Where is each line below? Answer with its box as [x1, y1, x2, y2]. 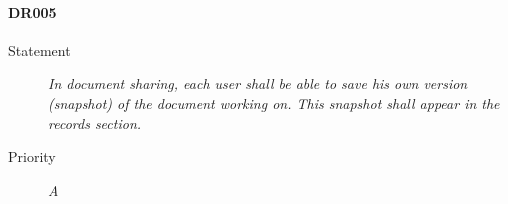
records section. [48, 112, 142, 133]
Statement [8, 39, 71, 60]
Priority [8, 146, 56, 167]
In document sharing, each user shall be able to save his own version [48, 73, 468, 94]
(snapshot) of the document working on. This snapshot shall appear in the [48, 92, 500, 113]
